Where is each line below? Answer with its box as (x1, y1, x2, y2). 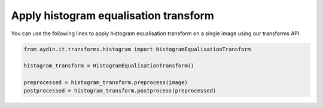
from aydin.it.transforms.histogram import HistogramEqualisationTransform (23, 45, 251, 53)
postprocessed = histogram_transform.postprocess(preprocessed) (23, 87, 217, 94)
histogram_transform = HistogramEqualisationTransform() (23, 63, 194, 69)
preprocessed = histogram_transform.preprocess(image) (23, 79, 188, 86)
